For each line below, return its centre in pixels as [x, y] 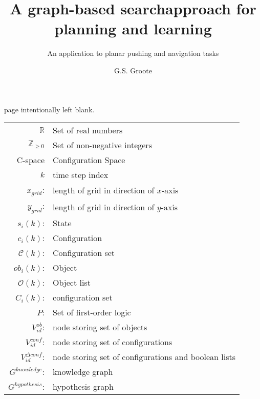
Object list [72, 283]
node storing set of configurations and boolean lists [144, 357]
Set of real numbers [88, 130]
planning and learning [133, 28]
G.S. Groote [133, 70]
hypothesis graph [83, 387]
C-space [31, 160]
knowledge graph [83, 372]
